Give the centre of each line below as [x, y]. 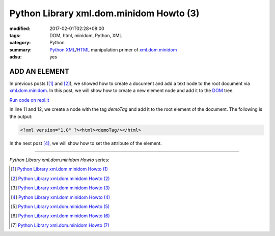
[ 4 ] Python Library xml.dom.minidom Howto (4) [61, 197]
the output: [21, 116]
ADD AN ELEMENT [39, 71]
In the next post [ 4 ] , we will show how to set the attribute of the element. [86, 143]
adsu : [16, 57]
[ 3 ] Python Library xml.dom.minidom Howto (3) [60, 188]
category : [20, 43]
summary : [21, 50]
